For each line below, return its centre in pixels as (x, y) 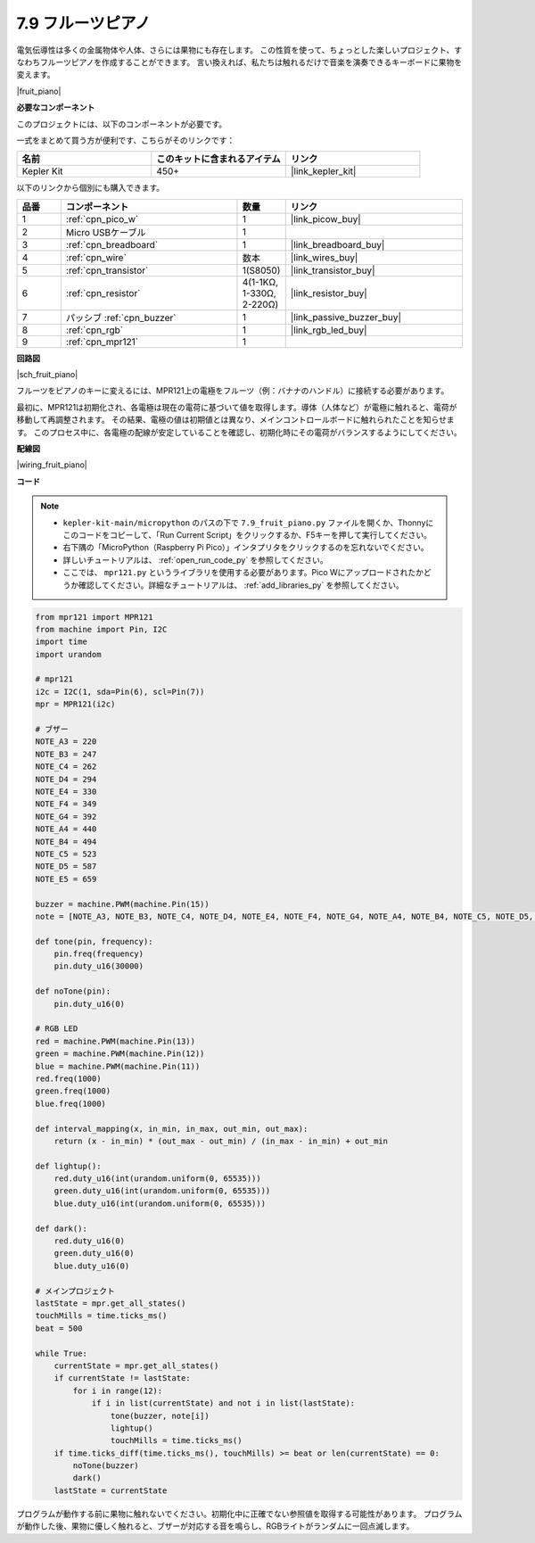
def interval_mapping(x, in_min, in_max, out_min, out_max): (172, 1129)
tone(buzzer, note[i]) (160, 1415)
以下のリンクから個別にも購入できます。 (91, 188)
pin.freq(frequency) (99, 954)
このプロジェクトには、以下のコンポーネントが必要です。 (122, 124)
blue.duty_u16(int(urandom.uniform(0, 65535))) (160, 1203)
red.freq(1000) (68, 1078)
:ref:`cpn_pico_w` (102, 219)
